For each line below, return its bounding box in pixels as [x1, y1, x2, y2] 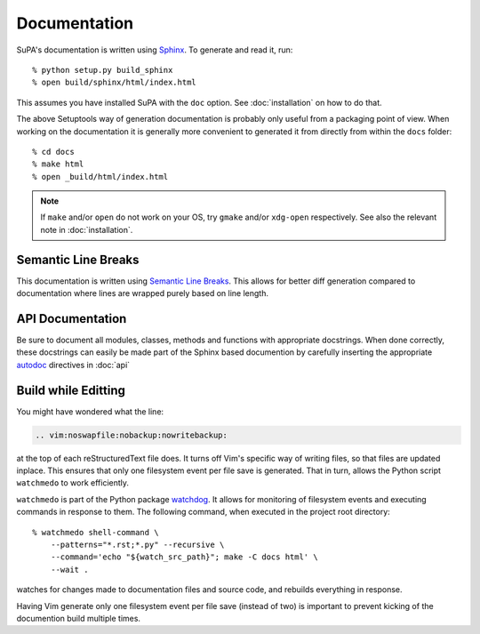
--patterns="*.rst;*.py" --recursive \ [50, 540, 225, 550]
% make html [32, 159, 84, 169]
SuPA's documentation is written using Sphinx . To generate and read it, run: [16, 44, 293, 55]
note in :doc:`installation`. [40, 224, 133, 235]
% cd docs [32, 147, 75, 156]
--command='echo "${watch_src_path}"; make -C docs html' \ [50, 552, 319, 562]
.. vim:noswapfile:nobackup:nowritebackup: [35, 429, 228, 440]
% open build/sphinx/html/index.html [32, 77, 197, 88]
